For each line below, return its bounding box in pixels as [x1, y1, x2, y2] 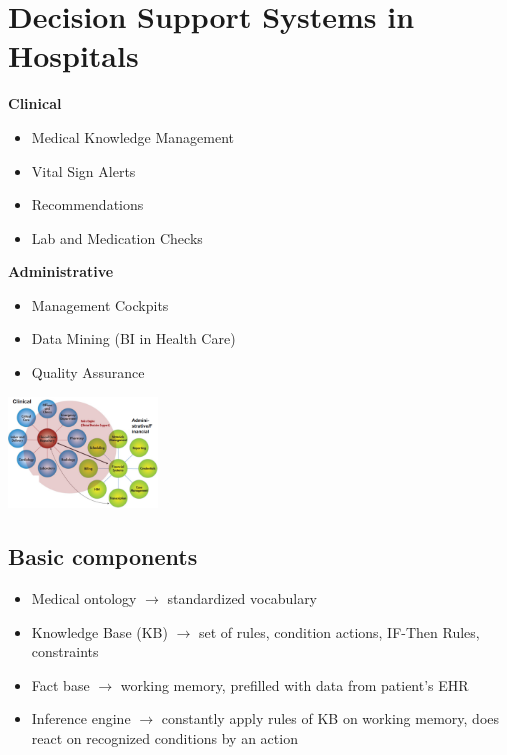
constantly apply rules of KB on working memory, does [161, 708, 500, 729]
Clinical [8, 93, 62, 114]
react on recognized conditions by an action [31, 727, 298, 748]
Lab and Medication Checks [31, 227, 203, 248]
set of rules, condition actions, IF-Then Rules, [199, 621, 480, 642]
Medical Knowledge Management [31, 126, 235, 147]
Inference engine [31, 708, 131, 729]
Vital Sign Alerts [31, 160, 136, 181]
